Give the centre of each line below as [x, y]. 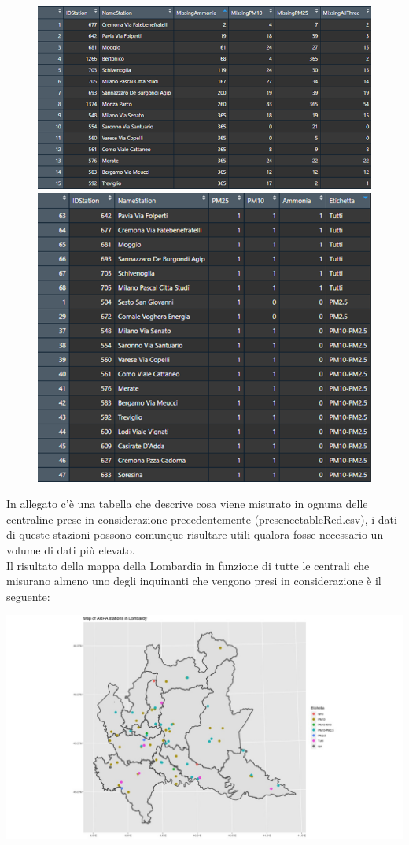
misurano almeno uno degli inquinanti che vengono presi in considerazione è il [194, 581]
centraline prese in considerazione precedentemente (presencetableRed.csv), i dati [202, 519]
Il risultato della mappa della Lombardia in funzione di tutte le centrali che [188, 565]
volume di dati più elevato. [71, 549]
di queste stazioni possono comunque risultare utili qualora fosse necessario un [195, 534]
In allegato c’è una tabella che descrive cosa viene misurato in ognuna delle [187, 504]
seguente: [28, 596]
